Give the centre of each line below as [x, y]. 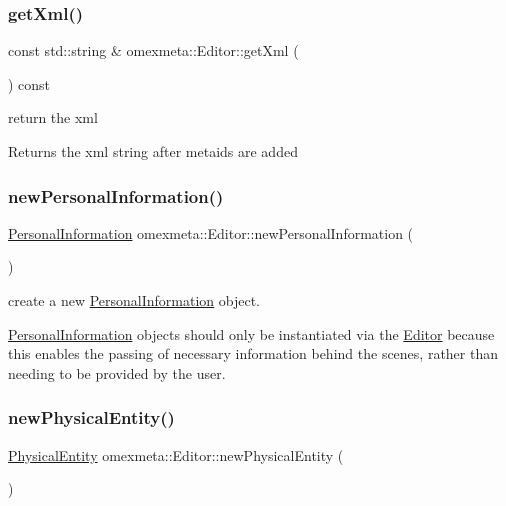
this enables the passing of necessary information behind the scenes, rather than [253, 353]
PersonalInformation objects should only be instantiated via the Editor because [251, 333]
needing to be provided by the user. [117, 372]
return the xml [53, 117]
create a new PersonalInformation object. [134, 300]
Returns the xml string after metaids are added [153, 151]
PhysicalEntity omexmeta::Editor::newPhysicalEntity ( [176, 454]
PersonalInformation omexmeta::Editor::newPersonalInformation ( [211, 232]
